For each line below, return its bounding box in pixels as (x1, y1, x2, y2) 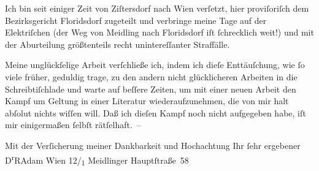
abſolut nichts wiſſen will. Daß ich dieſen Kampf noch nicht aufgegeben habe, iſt (5, 106, 306, 119)
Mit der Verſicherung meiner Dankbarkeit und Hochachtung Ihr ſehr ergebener (5, 139, 301, 151)
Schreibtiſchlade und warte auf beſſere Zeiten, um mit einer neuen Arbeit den (5, 82, 296, 95)
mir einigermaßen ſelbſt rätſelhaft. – (5, 118, 141, 131)
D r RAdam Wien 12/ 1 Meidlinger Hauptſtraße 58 (5, 151, 189, 167)
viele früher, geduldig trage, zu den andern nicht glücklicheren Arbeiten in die (5, 70, 298, 83)
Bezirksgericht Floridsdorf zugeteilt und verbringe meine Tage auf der (5, 13, 267, 26)
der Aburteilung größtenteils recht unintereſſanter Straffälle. (5, 37, 230, 50)
